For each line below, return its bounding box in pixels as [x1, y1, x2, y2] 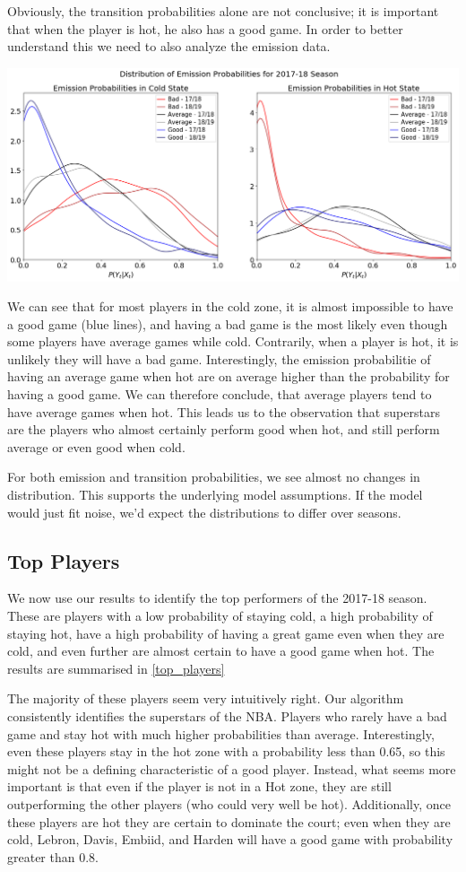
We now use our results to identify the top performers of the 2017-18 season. [7, 589, 427, 607]
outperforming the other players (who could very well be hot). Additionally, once [7, 794, 451, 813]
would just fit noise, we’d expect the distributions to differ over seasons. [7, 502, 401, 521]
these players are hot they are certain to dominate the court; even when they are [7, 812, 451, 831]
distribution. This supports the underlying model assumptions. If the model [7, 485, 423, 504]
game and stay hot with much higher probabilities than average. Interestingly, [7, 724, 435, 743]
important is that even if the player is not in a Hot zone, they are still [7, 777, 392, 796]
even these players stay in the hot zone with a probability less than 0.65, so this [7, 742, 445, 761]
